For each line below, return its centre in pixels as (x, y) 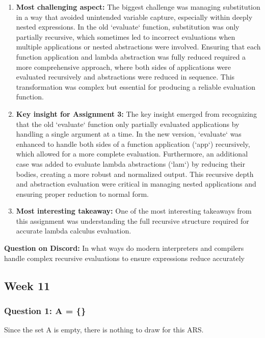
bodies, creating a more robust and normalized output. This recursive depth (135, 174)
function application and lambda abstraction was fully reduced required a (131, 56)
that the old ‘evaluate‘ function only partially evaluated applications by (128, 124)
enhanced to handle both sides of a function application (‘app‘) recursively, (133, 144)
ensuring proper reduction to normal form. (82, 193)
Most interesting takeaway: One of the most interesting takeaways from (134, 211)
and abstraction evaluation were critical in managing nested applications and (136, 184)
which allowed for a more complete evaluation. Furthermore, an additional (132, 154)
